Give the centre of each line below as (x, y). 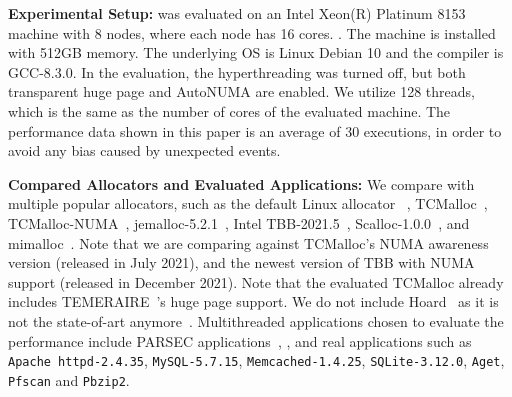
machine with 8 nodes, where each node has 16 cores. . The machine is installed (252, 32)
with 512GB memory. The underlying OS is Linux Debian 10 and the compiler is (256, 52)
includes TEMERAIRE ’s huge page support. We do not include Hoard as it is (253, 301)
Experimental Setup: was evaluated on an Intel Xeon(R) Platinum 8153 (237, 13)
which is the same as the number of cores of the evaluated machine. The (229, 110)
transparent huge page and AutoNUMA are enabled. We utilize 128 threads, (241, 91)
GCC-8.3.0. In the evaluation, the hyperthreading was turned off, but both (237, 71)
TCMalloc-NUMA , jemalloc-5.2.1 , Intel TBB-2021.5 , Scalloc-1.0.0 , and (239, 222)
